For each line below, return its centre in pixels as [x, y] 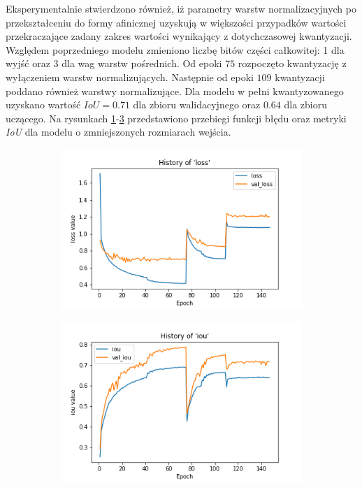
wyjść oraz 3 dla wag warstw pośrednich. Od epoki [114, 63]
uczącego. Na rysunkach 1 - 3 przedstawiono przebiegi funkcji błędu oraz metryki [176, 118]
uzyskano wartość [43, 105]
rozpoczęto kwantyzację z [292, 63]
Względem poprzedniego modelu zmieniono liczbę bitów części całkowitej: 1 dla [175, 49]
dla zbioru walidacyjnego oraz [197, 105]
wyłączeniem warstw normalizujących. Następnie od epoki [130, 77]
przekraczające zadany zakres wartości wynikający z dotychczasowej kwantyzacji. [179, 36]
